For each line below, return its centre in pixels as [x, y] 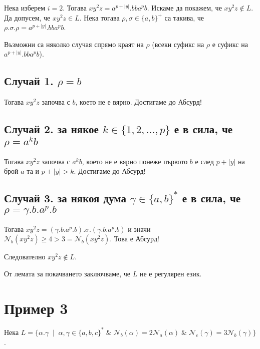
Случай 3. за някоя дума [65, 198]
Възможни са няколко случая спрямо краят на [74, 44]
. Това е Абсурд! [135, 239]
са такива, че [184, 17]
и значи [139, 229]
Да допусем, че [27, 17]
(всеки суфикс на [178, 44]
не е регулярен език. [171, 273]
